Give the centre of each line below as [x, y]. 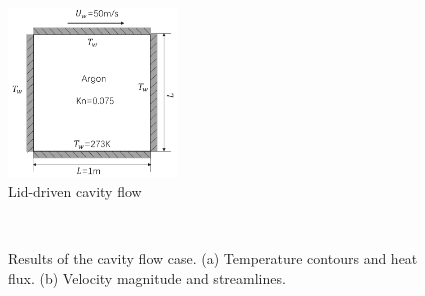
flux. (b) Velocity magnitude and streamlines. [147, 277]
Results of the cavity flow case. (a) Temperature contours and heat [213, 258]
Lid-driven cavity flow [75, 191]
